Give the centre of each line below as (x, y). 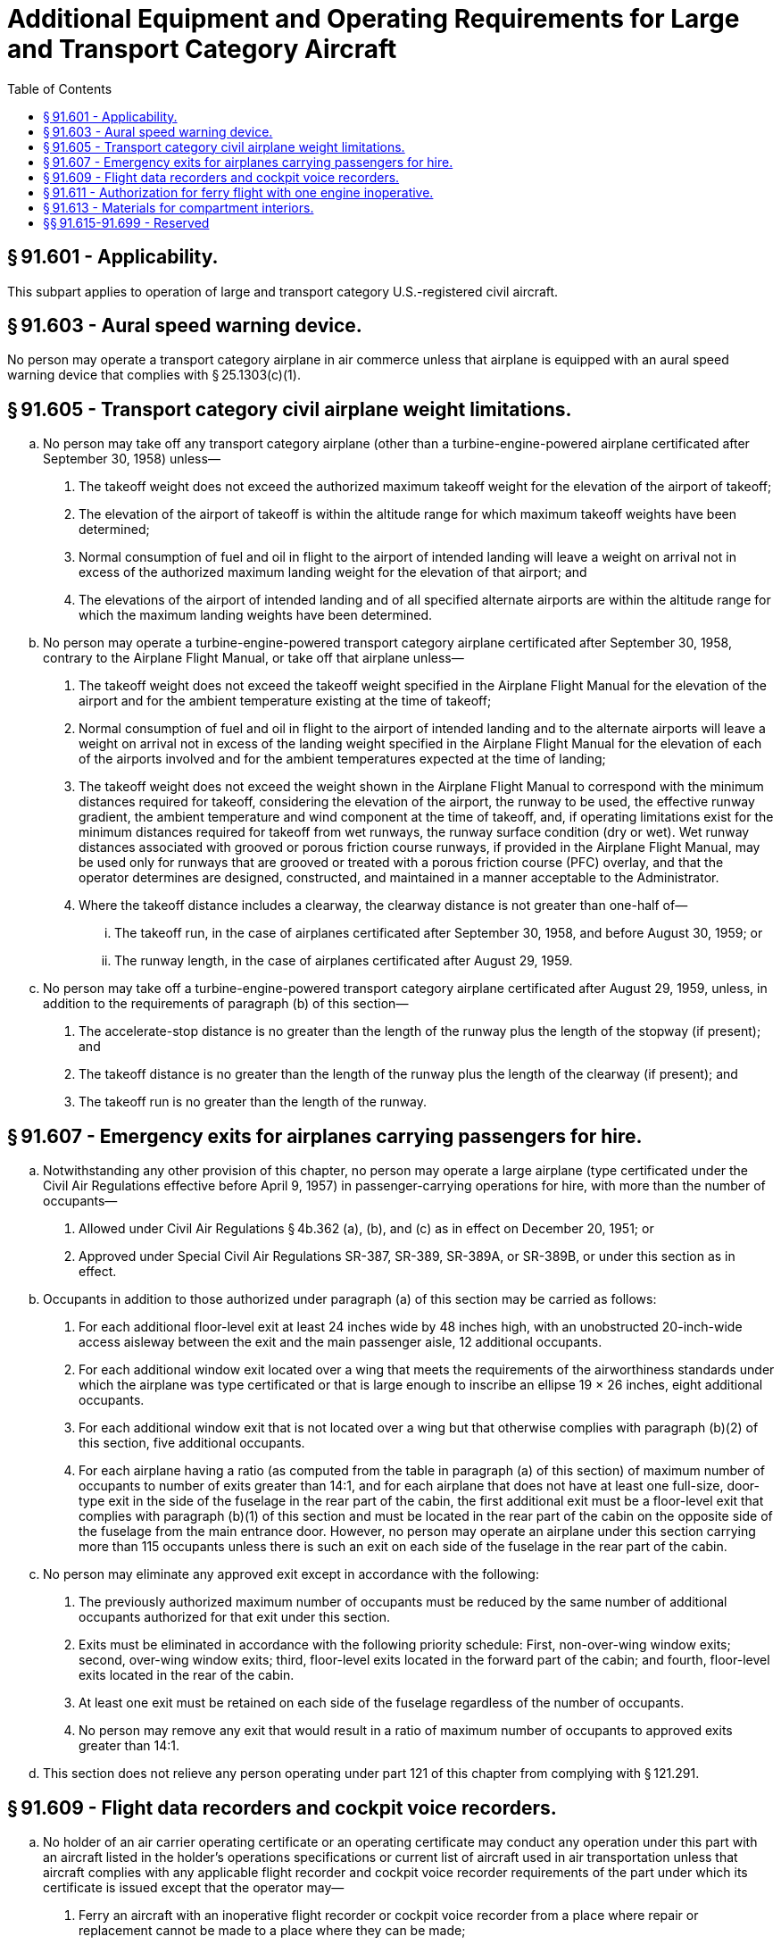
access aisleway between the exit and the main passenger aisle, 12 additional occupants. (341, 1342)
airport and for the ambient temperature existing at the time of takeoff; (285, 701)
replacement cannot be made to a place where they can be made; (272, 1930)
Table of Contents (60, 88)
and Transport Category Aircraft (202, 49)
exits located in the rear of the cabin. (187, 1675)
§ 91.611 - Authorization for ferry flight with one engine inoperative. (238, 192)
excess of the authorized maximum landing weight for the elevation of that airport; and (333, 572)
